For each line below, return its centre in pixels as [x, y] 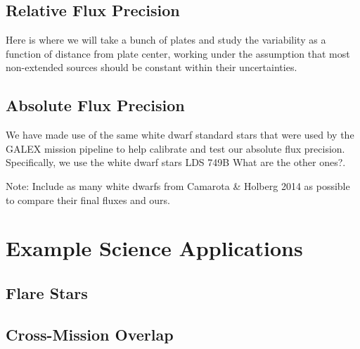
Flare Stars [47, 292]
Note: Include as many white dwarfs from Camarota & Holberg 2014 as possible [178, 185]
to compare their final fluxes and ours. [88, 199]
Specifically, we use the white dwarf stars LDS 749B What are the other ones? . [176, 162]
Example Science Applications [154, 248]
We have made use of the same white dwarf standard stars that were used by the [180, 135]
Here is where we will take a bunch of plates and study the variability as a [166, 40]
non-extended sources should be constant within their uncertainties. [152, 67]
